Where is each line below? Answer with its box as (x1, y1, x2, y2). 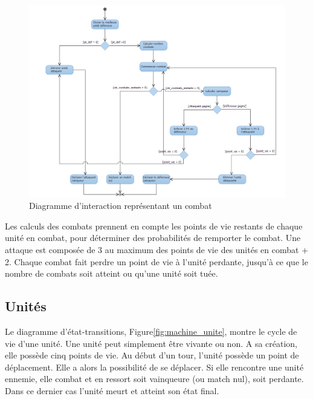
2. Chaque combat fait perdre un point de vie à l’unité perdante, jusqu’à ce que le (5, 255, 308, 268)
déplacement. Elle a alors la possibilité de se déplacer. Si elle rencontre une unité (5, 360, 304, 373)
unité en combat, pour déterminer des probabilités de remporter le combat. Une (5, 231, 301, 244)
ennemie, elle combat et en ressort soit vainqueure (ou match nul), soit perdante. (5, 372, 304, 385)
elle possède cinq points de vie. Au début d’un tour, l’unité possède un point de (5, 349, 299, 361)
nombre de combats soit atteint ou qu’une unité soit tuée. (5, 267, 218, 280)
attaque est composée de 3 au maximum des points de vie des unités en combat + (5, 243, 309, 256)
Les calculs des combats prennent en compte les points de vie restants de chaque (5, 219, 303, 232)
